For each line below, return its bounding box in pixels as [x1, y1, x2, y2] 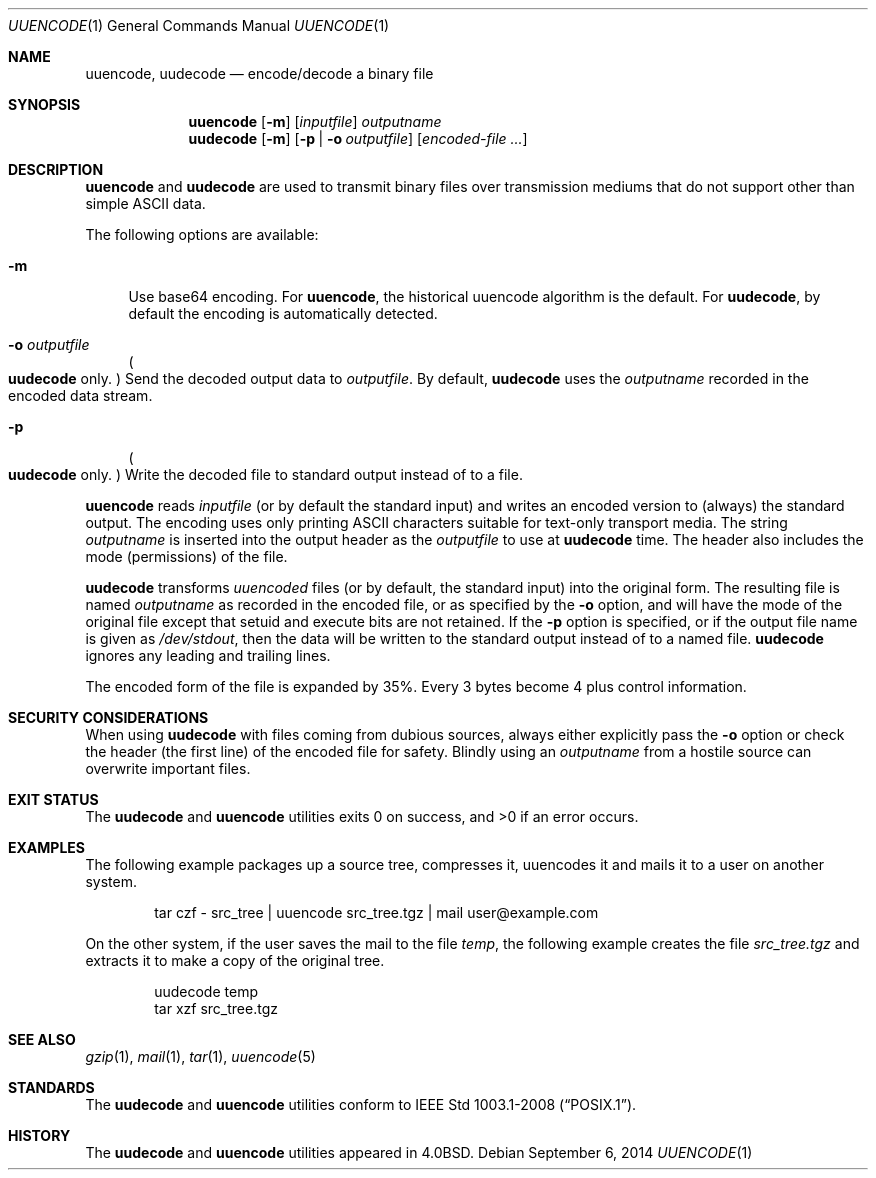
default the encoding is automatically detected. [128, 305, 438, 322]
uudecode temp [154, 983, 258, 1000]
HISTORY [8, 1127, 71, 1144]
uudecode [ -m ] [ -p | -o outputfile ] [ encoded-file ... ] [188, 130, 528, 147]
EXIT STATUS [8, 791, 99, 808]
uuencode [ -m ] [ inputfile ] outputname [188, 113, 442, 130]
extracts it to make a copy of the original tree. [85, 952, 385, 969]
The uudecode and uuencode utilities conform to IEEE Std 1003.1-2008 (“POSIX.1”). [85, 1096, 637, 1113]
